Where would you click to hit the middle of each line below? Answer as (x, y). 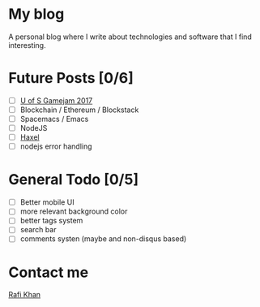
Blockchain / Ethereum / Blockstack (79, 110)
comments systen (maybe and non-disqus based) (103, 239)
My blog (36, 14)
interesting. (27, 45)
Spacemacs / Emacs (54, 119)
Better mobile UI (47, 202)
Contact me (49, 272)
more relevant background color (74, 211)
